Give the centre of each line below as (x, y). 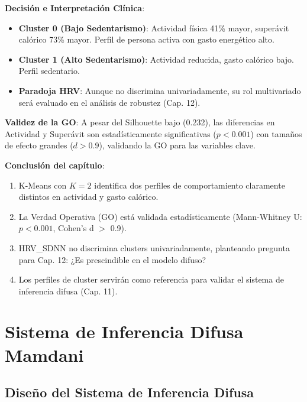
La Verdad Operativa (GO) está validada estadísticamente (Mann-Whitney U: (160, 216)
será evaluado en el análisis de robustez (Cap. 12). (109, 102)
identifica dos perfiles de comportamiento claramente (190, 185)
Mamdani (44, 354)
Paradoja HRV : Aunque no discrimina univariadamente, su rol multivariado (160, 90)
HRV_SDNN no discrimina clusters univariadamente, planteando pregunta (154, 247)
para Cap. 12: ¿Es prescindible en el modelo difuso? (112, 259)
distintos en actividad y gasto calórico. (88, 197)
